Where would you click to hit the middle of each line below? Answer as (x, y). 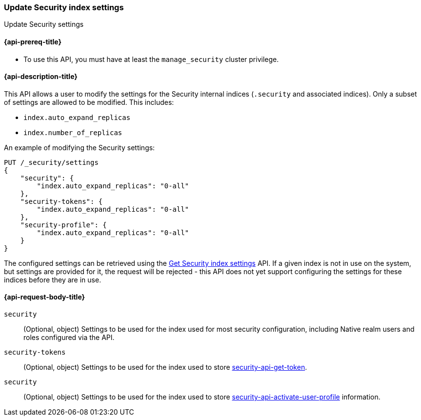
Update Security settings (44, 24)
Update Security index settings (64, 7)
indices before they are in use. (53, 280)
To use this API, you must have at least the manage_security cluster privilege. (151, 59)
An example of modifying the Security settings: (80, 147)
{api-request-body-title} (45, 297)
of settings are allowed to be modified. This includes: (89, 102)
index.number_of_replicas (73, 132)
